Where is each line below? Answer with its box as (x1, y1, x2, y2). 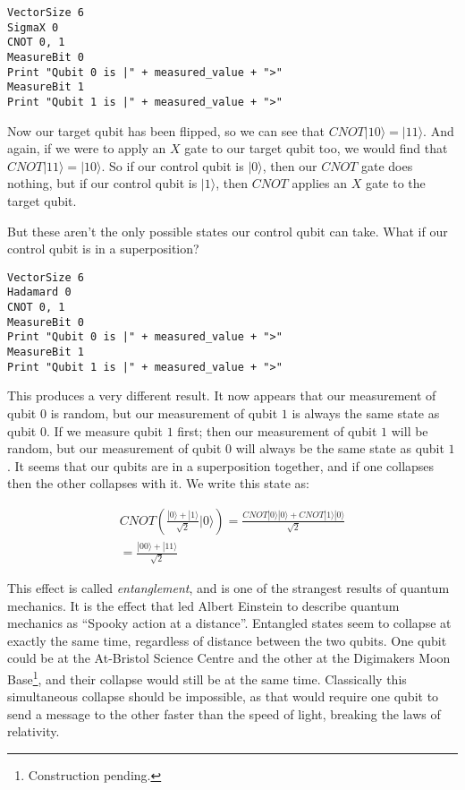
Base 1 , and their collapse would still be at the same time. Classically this (7, 666, 407, 688)
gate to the (365, 174, 426, 193)
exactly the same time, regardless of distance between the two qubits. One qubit (7, 631, 447, 649)
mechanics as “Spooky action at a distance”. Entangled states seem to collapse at (7, 614, 452, 632)
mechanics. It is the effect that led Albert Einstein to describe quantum (7, 596, 400, 614)
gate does (360, 156, 413, 175)
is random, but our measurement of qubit (50, 403, 278, 422)
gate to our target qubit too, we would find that (184, 139, 448, 158)
